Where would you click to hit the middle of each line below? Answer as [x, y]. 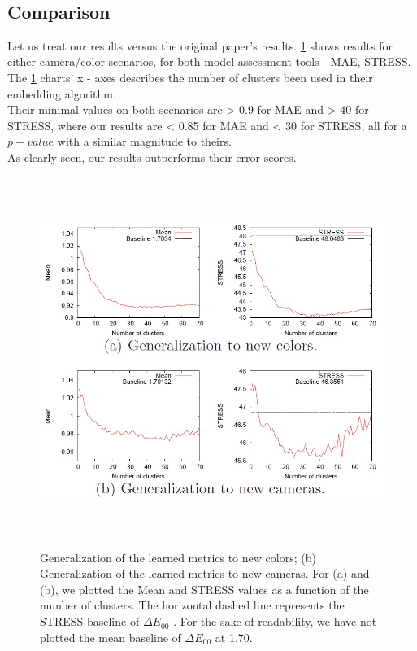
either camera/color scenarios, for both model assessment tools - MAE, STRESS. [209, 61]
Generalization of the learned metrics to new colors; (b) [178, 557]
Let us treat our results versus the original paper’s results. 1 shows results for [200, 45]
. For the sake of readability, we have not [275, 621]
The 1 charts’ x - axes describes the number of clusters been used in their [190, 77]
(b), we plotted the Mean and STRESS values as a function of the [204, 589]
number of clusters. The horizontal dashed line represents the [192, 605]
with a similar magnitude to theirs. [144, 141]
